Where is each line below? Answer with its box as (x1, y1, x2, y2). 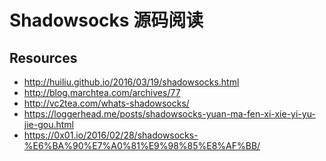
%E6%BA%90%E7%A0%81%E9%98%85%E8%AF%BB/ (23, 140, 261, 151)
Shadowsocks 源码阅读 (9, 9, 204, 32)
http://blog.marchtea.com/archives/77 (23, 87, 181, 98)
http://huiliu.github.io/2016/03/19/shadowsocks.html (23, 76, 240, 88)
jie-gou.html (23, 119, 74, 130)
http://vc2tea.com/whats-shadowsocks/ (23, 97, 190, 109)
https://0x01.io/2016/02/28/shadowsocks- (23, 129, 199, 141)
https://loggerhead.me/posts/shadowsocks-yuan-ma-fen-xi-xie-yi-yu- (23, 108, 316, 120)
